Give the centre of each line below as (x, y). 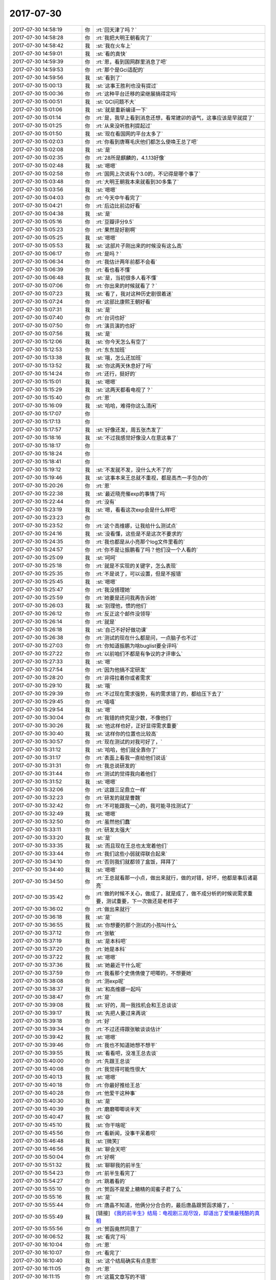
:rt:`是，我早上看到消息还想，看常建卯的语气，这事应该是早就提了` (175, 118)
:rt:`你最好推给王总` (119, 1085)
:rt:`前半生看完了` (116, 1173)
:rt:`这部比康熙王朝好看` (124, 302)
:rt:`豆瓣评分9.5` (115, 222)
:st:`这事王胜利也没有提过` (127, 86)
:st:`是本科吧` (111, 941)
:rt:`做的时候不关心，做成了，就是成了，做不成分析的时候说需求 (172, 893)
